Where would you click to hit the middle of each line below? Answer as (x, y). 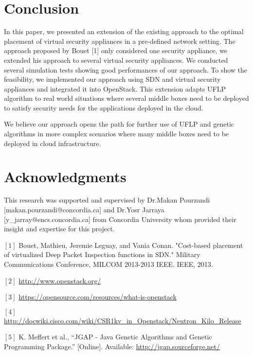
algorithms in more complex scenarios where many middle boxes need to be (117, 134)
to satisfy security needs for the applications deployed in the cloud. (104, 107)
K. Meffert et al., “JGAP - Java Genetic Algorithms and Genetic (115, 337)
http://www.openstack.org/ (60, 280)
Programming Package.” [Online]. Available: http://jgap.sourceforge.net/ (112, 346)
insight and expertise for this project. (59, 229)
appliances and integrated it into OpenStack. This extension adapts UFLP (115, 88)
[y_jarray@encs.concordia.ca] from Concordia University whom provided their (120, 219)
